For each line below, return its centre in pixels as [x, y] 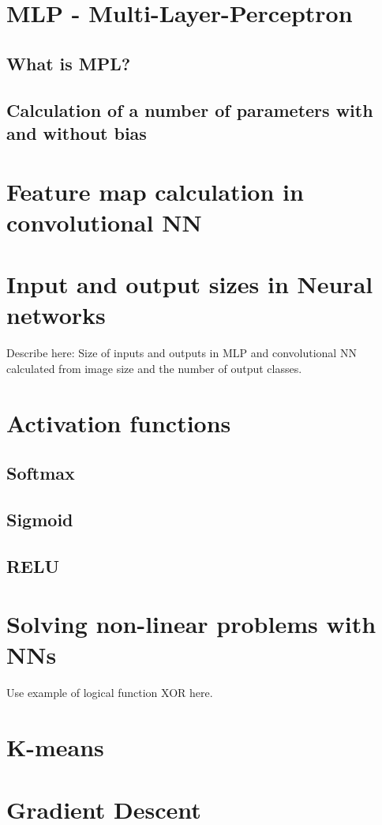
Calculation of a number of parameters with [190, 109]
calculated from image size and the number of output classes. [154, 368]
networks [56, 315]
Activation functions [119, 422]
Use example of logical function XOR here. [110, 693]
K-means [55, 747]
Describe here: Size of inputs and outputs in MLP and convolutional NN [182, 353]
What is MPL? [69, 63]
